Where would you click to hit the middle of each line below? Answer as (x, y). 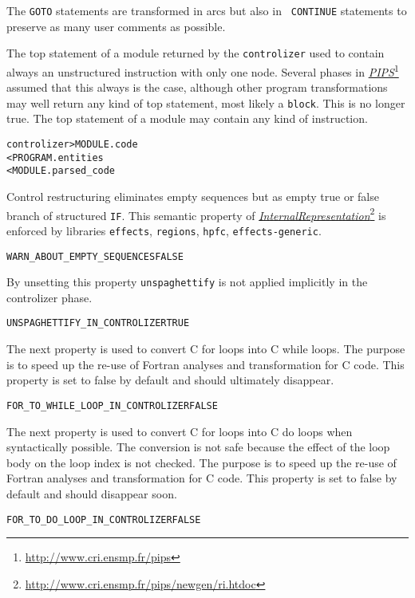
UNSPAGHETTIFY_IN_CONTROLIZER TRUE (98, 323)
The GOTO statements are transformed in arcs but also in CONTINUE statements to (207, 10)
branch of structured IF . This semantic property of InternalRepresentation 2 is (196, 214)
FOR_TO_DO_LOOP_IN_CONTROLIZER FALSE (104, 519)
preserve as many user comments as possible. (116, 26)
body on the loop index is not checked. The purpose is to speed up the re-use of (202, 462)
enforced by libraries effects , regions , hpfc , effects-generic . (164, 230)
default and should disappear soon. (92, 493)
